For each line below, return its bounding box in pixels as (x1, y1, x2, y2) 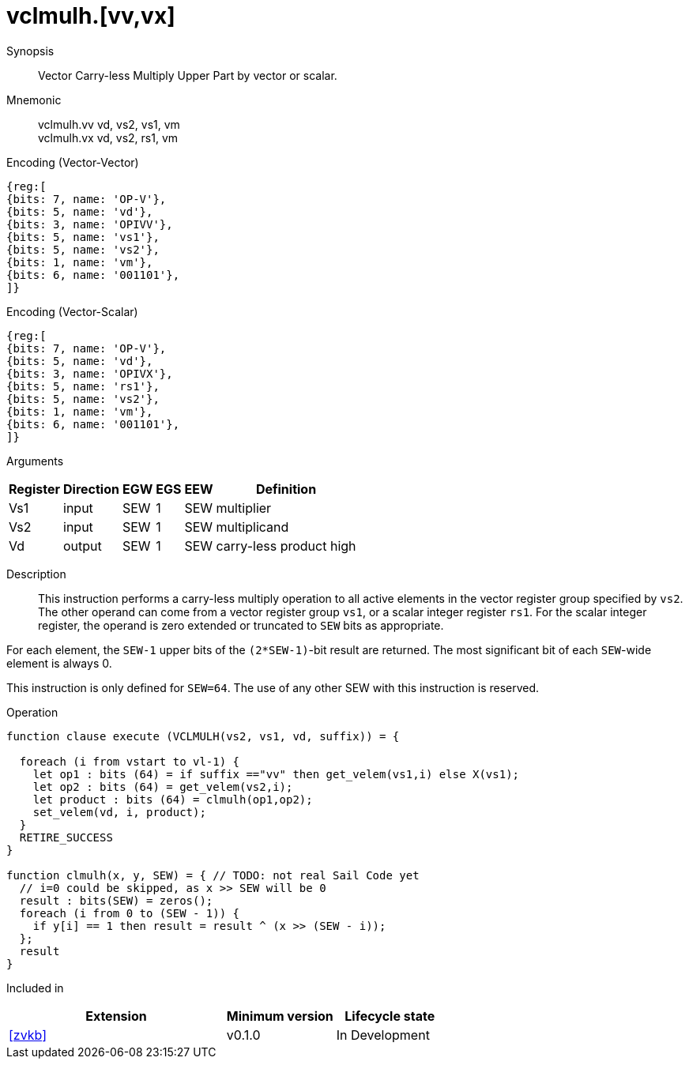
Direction (63, 480, 119, 497)
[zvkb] (9, 1026, 47, 1043)
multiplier (216, 499, 272, 516)
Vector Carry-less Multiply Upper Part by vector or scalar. (38, 68, 337, 82)
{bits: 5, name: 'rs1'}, (6, 379, 160, 393)
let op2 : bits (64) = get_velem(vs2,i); (32, 780, 293, 793)
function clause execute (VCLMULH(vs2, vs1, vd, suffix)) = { (6, 729, 400, 743)
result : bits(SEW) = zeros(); (19, 894, 213, 907)
